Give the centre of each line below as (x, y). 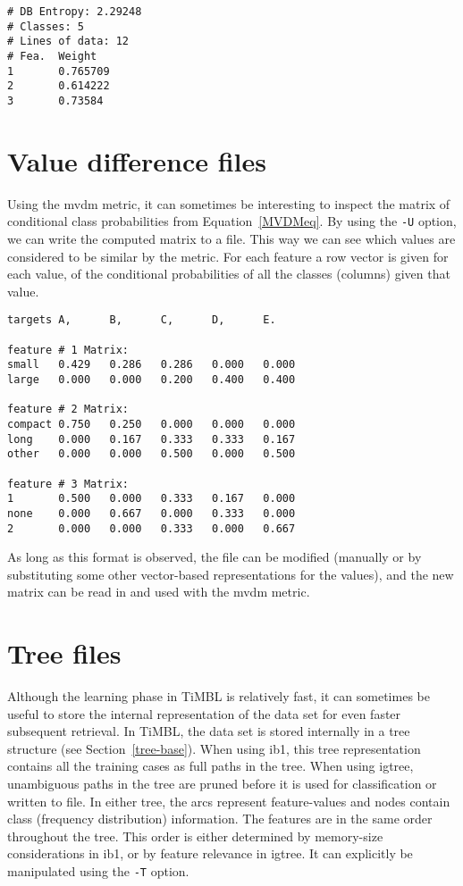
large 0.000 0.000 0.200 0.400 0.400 (152, 379)
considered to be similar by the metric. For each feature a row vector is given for (228, 256)
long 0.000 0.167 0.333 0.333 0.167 (152, 439)
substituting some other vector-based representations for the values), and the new (231, 574)
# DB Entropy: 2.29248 (75, 12)
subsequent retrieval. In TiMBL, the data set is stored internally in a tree (209, 731)
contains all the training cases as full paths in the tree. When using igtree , (210, 766)
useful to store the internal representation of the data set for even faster (204, 713)
